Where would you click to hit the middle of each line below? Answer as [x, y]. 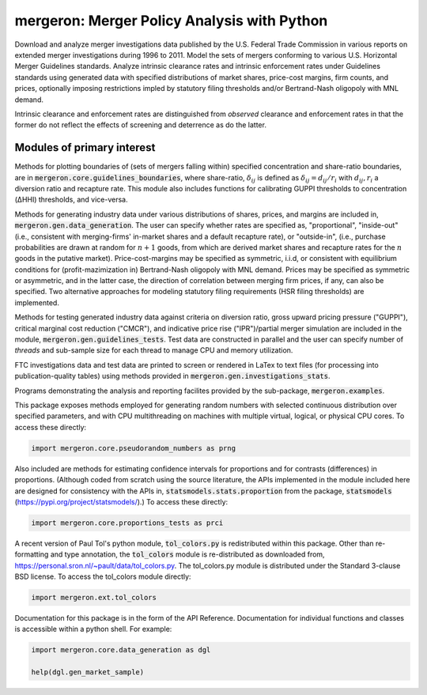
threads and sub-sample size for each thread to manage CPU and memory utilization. [154, 350]
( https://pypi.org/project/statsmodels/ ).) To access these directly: [121, 501]
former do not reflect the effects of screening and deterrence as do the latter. [140, 125]
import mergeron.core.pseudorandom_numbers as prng [134, 448]
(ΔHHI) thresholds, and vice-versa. [71, 200]
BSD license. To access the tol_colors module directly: [103, 576]
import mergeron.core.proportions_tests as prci [127, 523]
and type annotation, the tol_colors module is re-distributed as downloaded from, [187, 554]
